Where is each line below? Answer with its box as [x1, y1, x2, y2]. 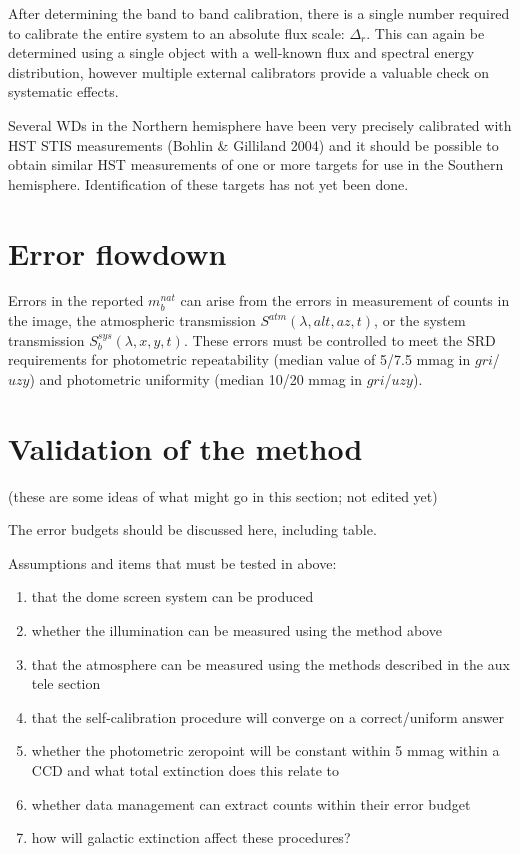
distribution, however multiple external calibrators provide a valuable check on [8, 61, 490, 82]
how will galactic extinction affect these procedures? [31, 827, 351, 848]
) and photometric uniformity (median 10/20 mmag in [29, 368, 363, 389]
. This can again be [366, 22, 485, 43]
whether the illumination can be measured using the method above [31, 619, 442, 640]
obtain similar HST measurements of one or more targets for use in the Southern [8, 154, 504, 175]
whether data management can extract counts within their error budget [31, 793, 471, 814]
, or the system [374, 310, 466, 331]
